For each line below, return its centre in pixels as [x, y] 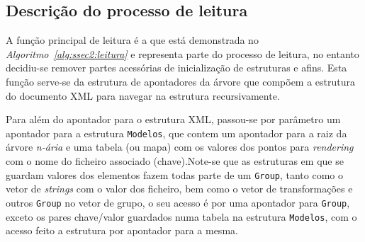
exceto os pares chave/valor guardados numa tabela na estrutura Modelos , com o [181, 216]
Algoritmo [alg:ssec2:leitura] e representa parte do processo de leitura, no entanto [182, 53]
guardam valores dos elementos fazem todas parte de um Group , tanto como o [174, 174]
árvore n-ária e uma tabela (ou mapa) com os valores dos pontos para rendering [180, 147]
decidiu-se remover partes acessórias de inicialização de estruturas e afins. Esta [176, 68]
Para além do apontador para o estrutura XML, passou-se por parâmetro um [173, 119]
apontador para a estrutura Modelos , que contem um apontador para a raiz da [176, 133]
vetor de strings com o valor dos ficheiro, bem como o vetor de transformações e [179, 189]
